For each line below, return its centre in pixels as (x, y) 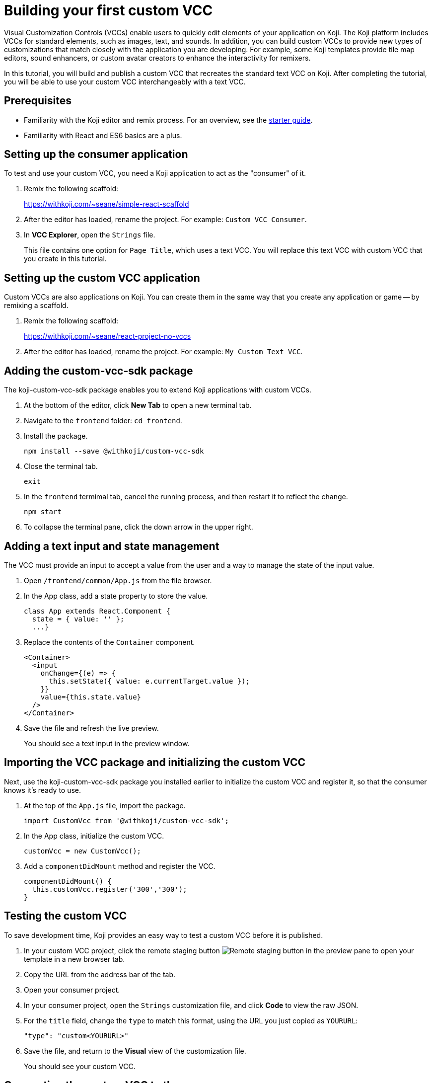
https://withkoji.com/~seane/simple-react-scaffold (107, 204)
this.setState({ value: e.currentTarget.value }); (149, 681)
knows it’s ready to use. (43, 790)
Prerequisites (38, 101)
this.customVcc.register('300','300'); (109, 889)
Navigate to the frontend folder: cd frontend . (103, 421)
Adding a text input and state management (112, 546)
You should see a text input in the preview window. (107, 743)
